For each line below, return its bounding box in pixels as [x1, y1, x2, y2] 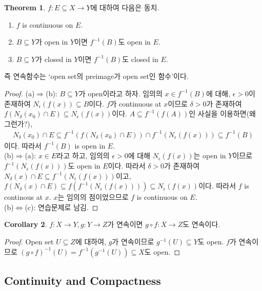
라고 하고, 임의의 [56, 150, 110, 161]
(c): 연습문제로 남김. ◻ [25, 201, 98, 212]
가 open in [35, 36, 68, 47]
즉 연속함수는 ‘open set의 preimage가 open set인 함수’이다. [4, 71, 189, 81]
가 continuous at [110, 98, 162, 109]
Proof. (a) [4, 88, 35, 98]
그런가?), [4, 118, 32, 129]
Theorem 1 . [4, 2, 46, 12]
